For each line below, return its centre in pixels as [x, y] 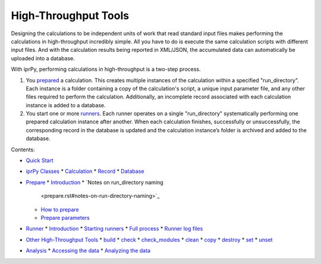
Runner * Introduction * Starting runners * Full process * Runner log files [114, 229]
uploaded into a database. [43, 58]
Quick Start [40, 160]
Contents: [23, 150]
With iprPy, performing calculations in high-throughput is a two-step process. [106, 69]
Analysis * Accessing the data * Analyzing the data [88, 251]
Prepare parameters [65, 218]
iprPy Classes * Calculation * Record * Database [85, 171]
